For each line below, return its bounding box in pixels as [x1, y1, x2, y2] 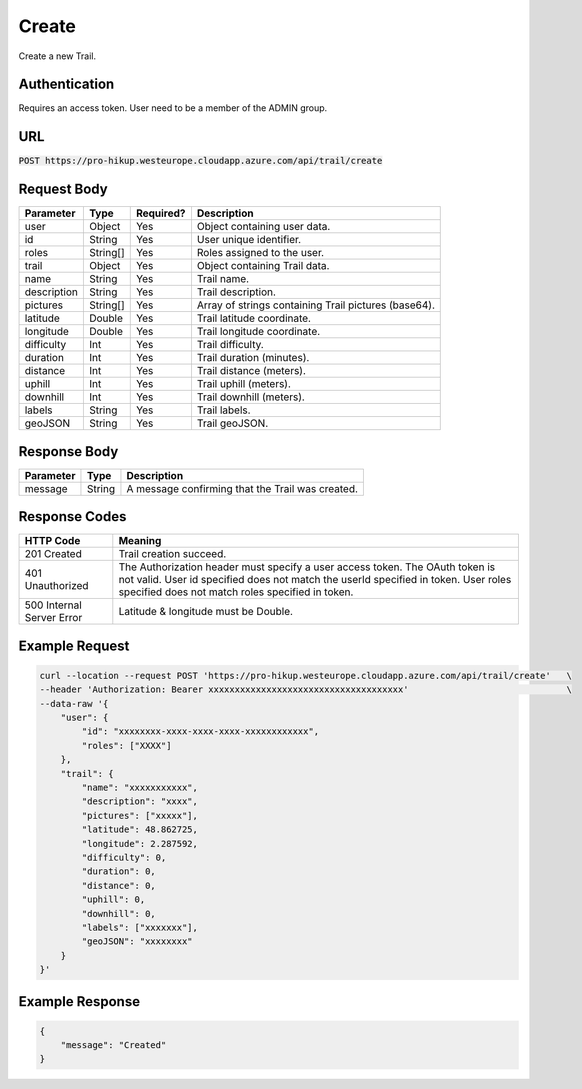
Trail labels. [196, 403, 251, 417]
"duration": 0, [81, 866, 157, 877]
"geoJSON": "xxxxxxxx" [81, 936, 194, 947]
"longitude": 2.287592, [81, 838, 199, 849]
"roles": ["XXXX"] [81, 740, 172, 751]
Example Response [18, 993, 140, 1010]
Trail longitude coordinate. [196, 325, 321, 339]
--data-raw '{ [39, 698, 109, 709]
